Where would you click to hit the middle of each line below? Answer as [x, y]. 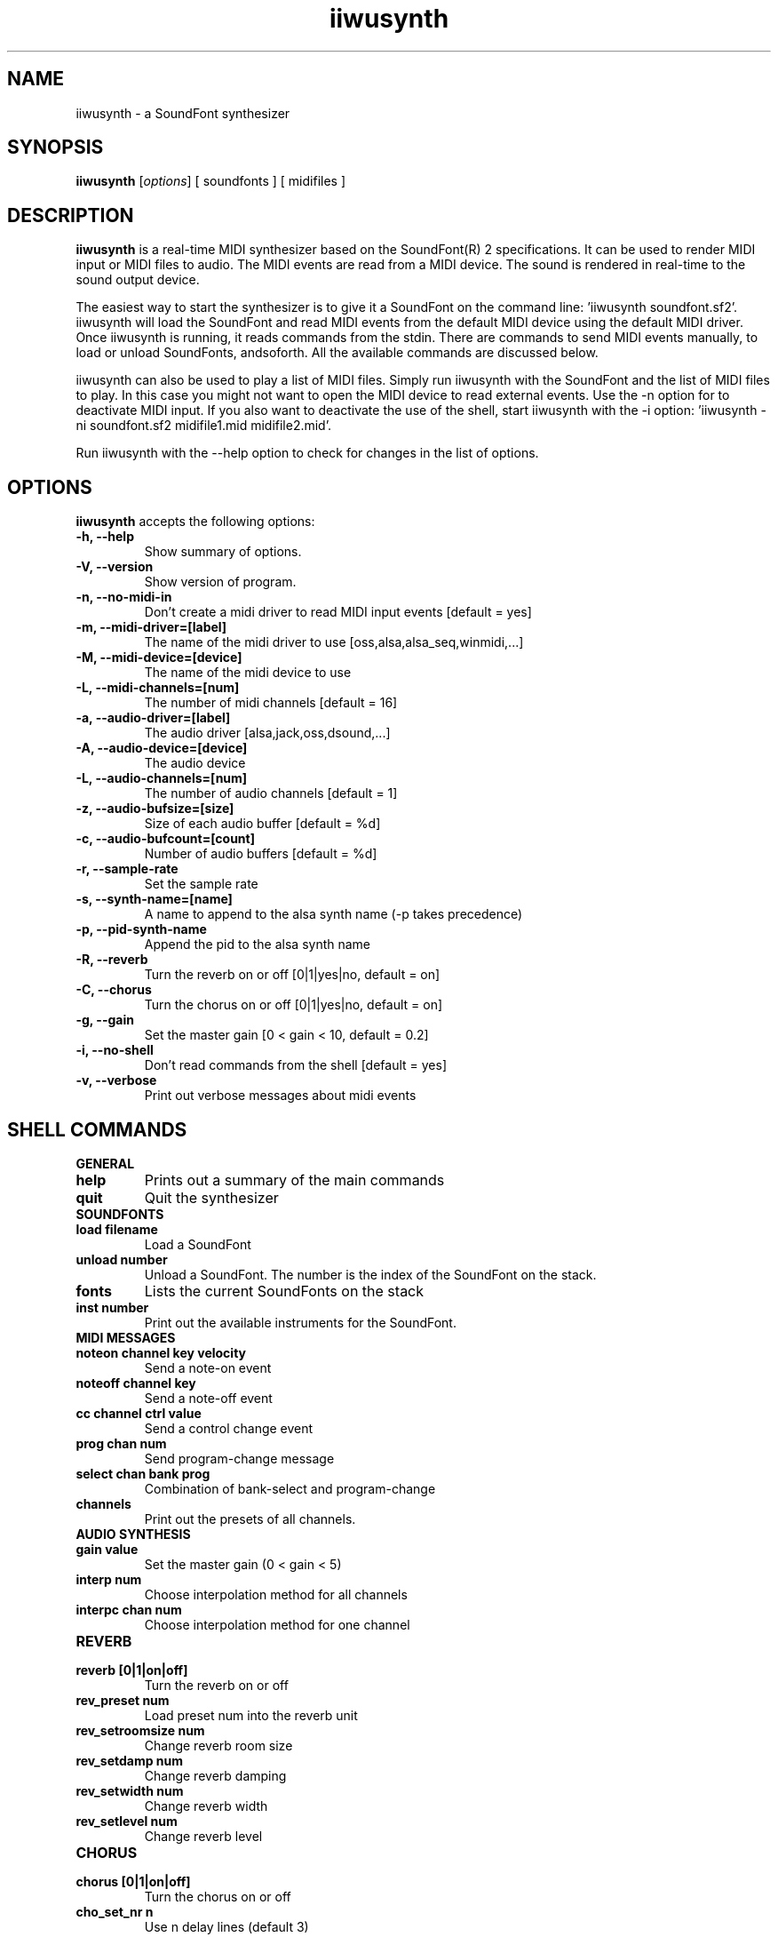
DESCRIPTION [71, 215]
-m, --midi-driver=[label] [151, 627]
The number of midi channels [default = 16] [271, 703]
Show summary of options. [223, 552]
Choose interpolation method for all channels [276, 1594]
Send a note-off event [208, 1398]
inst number [112, 1307]
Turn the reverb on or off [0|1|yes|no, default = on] [292, 975]
